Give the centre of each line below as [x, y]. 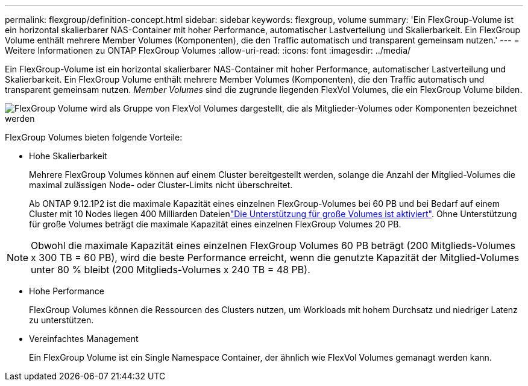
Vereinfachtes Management [84, 339]
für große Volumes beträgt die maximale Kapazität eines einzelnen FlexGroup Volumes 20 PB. [215, 224]
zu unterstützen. [61, 320]
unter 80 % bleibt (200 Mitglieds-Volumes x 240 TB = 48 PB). [171, 270]
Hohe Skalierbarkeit [68, 156]
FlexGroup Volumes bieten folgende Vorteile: [94, 137]
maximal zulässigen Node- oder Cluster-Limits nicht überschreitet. [161, 185]
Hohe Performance [67, 291]
